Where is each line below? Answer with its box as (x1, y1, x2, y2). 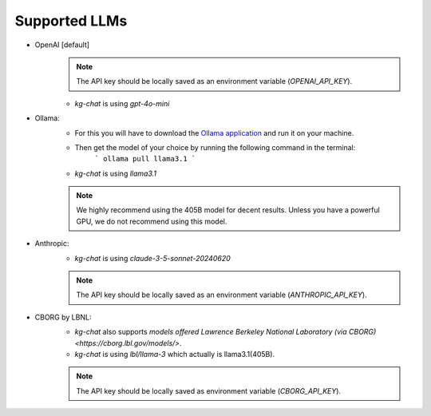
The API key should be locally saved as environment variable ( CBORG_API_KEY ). (76, 386, 342, 395)
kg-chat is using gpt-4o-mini (74, 98, 170, 108)
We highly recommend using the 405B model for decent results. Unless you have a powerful (76, 205, 381, 215)
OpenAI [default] (34, 40, 90, 50)
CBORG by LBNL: (34, 312, 92, 322)
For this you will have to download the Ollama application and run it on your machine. (74, 128, 354, 137)
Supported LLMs (14, 12, 128, 30)
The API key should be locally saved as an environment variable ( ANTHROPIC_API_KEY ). (76, 290, 367, 299)
